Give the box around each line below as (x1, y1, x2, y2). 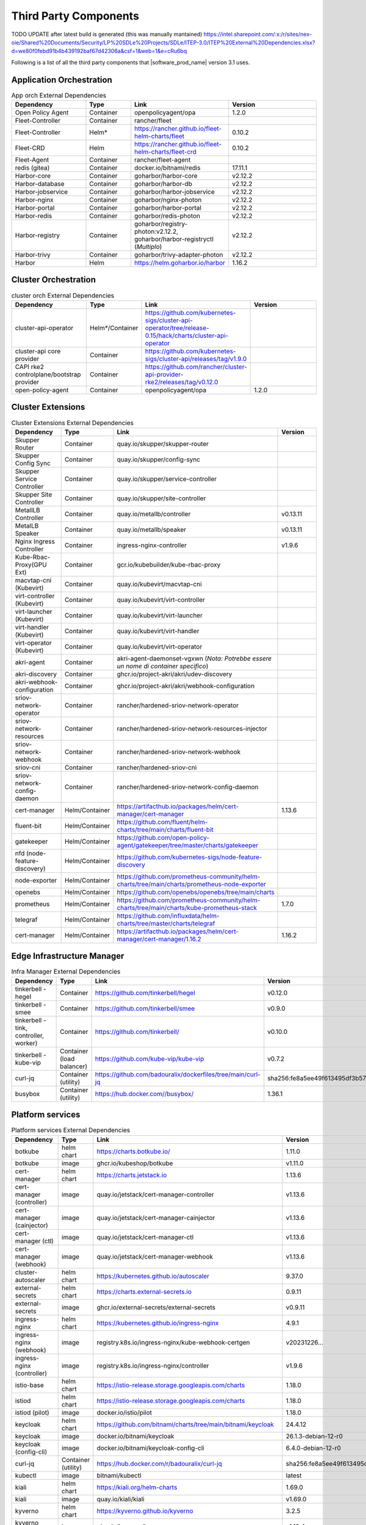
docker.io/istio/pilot (96, 1408, 152, 1416)
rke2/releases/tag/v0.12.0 (145, 378, 219, 386)
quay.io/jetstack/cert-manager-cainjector (96, 1213, 215, 1222)
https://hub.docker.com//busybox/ (95, 1089, 194, 1098)
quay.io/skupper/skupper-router (117, 439, 209, 448)
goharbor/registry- (134, 220, 188, 228)
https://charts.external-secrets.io (96, 1287, 192, 1296)
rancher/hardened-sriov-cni (117, 763, 197, 772)
